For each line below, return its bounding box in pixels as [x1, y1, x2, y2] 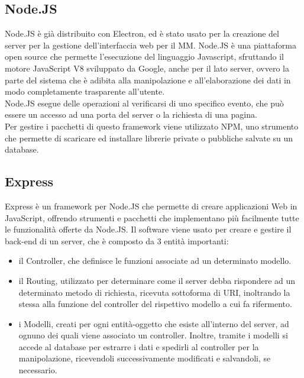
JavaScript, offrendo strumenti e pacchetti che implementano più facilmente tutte [5, 211, 299, 224]
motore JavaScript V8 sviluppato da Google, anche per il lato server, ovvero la [5, 62, 289, 74]
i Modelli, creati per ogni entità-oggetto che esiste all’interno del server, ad [18, 317, 289, 329]
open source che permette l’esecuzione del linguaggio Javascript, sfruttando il [5, 50, 284, 63]
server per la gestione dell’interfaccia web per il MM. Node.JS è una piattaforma [5, 38, 296, 51]
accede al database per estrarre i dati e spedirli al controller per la [18, 340, 259, 353]
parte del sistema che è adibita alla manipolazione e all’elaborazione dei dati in [5, 73, 291, 86]
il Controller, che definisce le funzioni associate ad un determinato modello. [18, 254, 292, 267]
